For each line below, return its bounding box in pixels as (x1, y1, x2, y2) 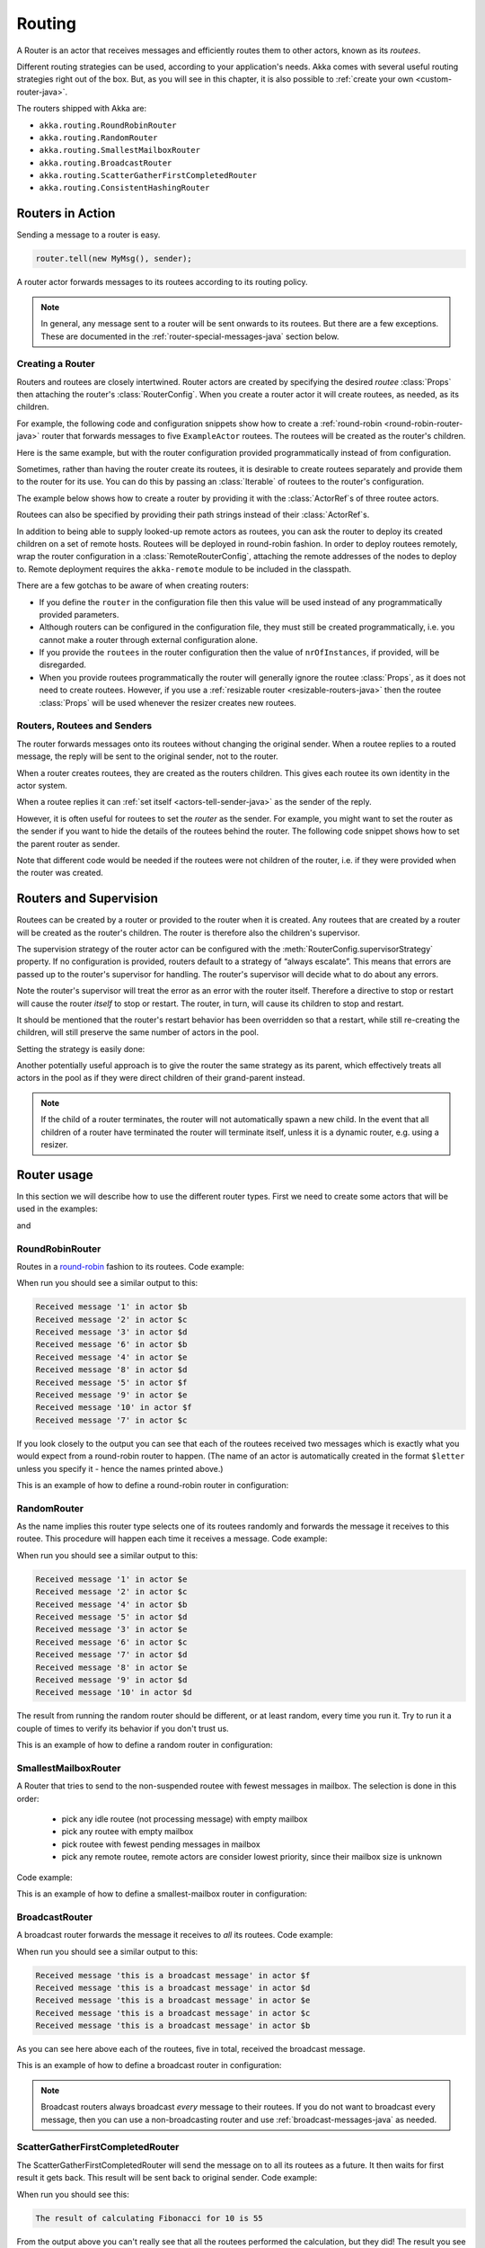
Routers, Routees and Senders (16, 719, 153, 732)
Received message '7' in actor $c (35, 1414, 188, 1425)
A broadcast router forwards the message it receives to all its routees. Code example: (16, 1930, 334, 1940)
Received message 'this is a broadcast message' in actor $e (35, 1995, 311, 2005)
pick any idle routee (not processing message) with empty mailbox (61, 1814, 308, 1824)
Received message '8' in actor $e (35, 1662, 188, 1673)
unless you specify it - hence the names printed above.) (16, 1463, 224, 1474)
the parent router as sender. (16, 838, 120, 849)
